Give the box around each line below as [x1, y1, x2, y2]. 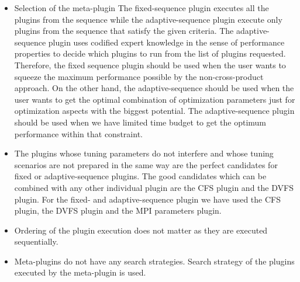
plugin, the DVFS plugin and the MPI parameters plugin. [14, 204, 222, 217]
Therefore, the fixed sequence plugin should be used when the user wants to [14, 58, 286, 71]
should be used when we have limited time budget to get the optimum [14, 116, 267, 128]
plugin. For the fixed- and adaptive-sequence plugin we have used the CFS [14, 193, 281, 205]
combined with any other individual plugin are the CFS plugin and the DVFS [14, 181, 294, 193]
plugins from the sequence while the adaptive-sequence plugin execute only [14, 13, 282, 25]
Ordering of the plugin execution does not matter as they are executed [14, 224, 268, 236]
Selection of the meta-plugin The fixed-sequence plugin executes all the [14, 2, 269, 13]
